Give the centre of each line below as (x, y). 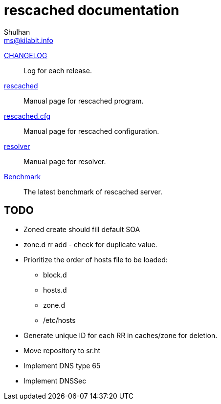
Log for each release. (58, 70)
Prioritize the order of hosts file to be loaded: (96, 259)
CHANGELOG (26, 55)
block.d (55, 275)
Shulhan (17, 32)
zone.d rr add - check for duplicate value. (90, 244)
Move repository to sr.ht (62, 350)
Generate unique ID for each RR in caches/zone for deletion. (121, 335)
